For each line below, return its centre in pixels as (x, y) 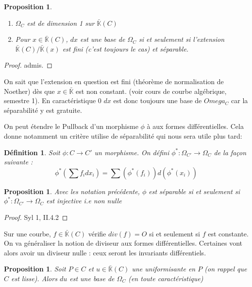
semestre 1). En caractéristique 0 (53, 100)
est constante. (228, 233)
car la (240, 100)
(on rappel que (226, 269)
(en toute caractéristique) (166, 278)
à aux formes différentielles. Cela (195, 126)
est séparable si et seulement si (194, 191)
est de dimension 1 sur (61, 23)
